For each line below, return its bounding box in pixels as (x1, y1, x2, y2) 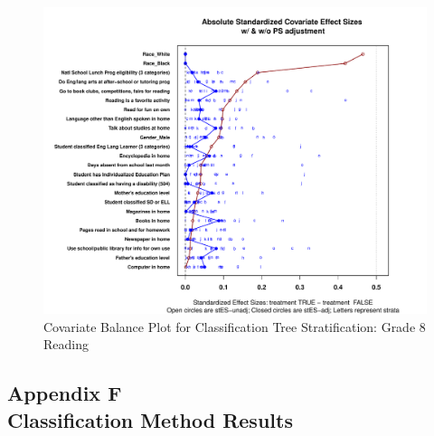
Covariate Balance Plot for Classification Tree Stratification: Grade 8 (43, 317, 426, 336)
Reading (43, 335, 89, 354)
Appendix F (7, 379, 122, 407)
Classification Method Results (7, 405, 293, 433)
